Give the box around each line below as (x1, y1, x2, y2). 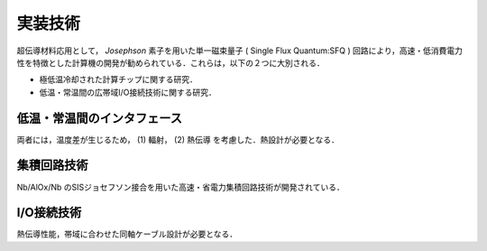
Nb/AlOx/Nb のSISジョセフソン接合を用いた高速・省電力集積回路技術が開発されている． (16, 181, 345, 192)
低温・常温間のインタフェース (16, 110, 182, 125)
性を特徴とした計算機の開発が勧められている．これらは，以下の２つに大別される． (16, 57, 325, 68)
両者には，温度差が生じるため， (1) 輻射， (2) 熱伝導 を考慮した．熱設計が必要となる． (16, 134, 340, 144)
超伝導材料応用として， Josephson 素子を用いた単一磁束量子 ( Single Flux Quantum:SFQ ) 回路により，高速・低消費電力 (16, 45, 464, 56)
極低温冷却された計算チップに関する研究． (39, 74, 198, 85)
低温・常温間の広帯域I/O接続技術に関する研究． (39, 87, 216, 98)
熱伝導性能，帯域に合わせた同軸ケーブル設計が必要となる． (16, 228, 238, 239)
